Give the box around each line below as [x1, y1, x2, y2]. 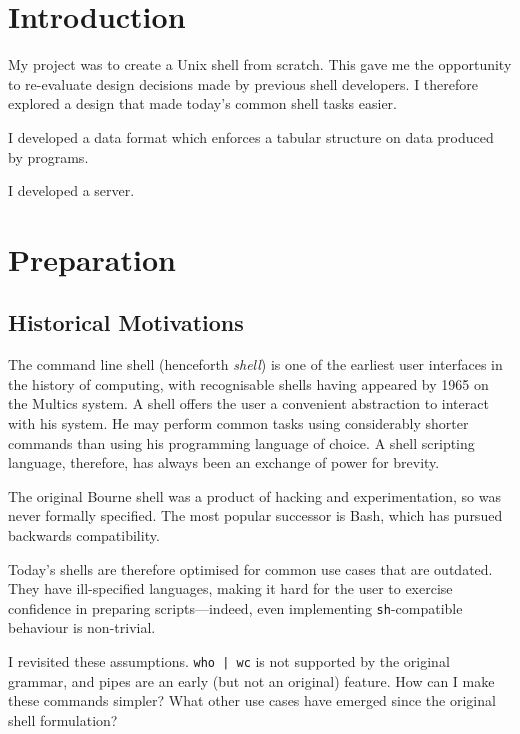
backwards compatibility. [8, 525, 160, 546]
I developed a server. [8, 180, 135, 201]
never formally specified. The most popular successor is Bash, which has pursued [8, 505, 503, 526]
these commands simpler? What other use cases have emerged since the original [8, 690, 496, 711]
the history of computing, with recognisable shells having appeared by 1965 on [8, 373, 489, 394]
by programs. [8, 146, 89, 167]
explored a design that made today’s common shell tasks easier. [8, 93, 398, 114]
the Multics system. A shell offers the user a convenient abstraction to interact [8, 393, 489, 414]
